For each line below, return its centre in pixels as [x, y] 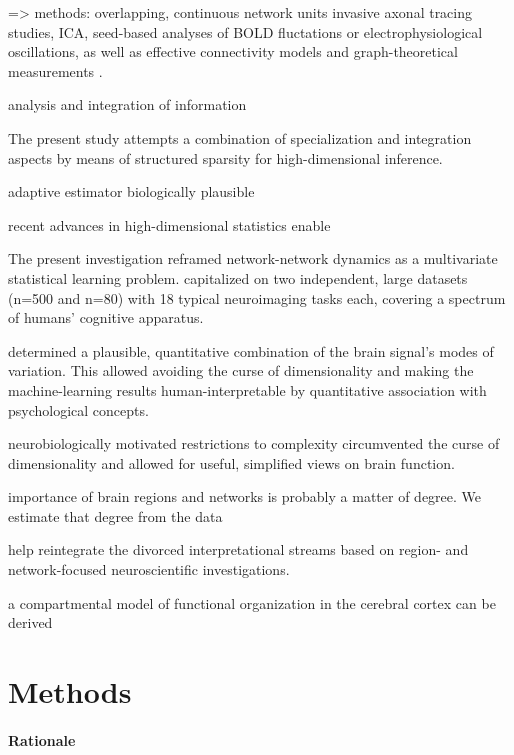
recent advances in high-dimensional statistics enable [169, 224]
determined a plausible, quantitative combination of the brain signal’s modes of [251, 350]
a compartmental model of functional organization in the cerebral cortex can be [252, 602]
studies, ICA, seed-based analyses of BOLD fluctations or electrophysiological [245, 31]
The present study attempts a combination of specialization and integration [240, 137]
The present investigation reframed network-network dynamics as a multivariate [253, 258]
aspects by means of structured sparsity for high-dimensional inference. [225, 157]
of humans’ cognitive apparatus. [106, 317]
